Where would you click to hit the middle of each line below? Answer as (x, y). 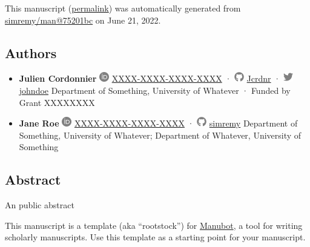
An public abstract (40, 205)
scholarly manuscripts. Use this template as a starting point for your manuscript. (155, 237)
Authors (31, 52)
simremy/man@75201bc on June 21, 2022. (83, 20)
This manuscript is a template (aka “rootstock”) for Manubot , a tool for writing (154, 225)
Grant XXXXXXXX (57, 102)
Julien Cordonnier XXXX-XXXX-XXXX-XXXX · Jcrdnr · (150, 78)
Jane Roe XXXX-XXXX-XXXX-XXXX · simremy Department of (158, 123)
